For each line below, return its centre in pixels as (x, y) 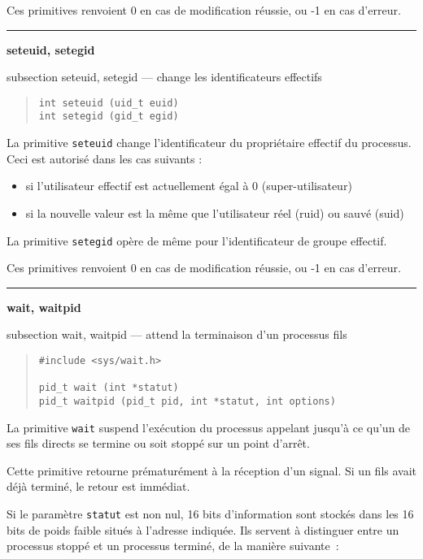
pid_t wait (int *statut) (109, 388)
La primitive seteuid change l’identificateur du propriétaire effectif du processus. (209, 143)
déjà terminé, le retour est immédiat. (98, 486)
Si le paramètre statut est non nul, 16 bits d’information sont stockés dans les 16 (210, 514)
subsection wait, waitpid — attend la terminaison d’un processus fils (177, 334)
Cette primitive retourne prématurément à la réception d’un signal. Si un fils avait (212, 470)
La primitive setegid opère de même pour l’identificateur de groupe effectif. (197, 240)
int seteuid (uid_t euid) (109, 103)
